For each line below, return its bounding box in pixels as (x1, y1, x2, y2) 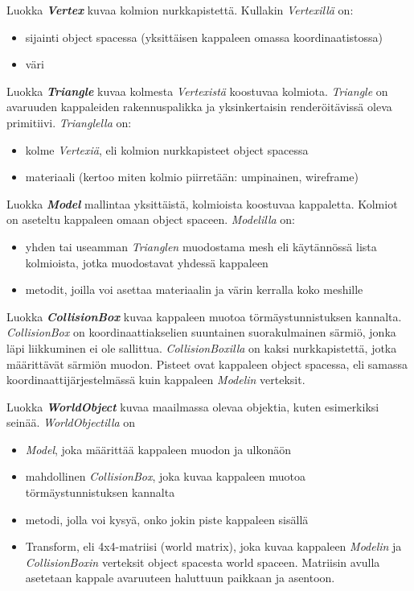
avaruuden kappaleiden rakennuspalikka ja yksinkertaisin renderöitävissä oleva (6, 98, 392, 115)
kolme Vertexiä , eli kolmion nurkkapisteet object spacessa (25, 141, 309, 158)
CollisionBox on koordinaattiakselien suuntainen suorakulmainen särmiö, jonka (6, 324, 396, 341)
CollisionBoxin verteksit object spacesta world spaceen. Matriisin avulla (25, 553, 380, 570)
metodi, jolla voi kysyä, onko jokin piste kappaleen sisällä (25, 510, 309, 527)
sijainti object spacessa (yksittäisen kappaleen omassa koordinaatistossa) (25, 28, 383, 45)
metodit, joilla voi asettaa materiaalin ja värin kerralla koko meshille (25, 281, 363, 298)
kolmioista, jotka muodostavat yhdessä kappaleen (25, 254, 268, 271)
